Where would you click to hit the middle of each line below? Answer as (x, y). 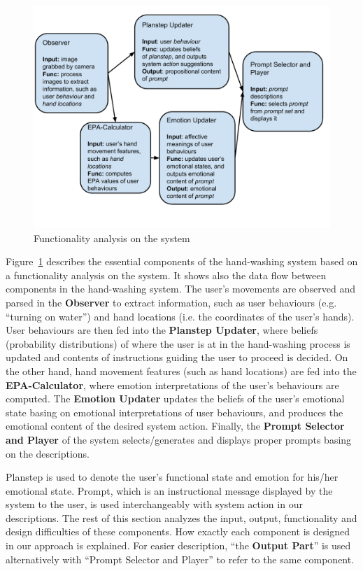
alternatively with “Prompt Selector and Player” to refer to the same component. (180, 559)
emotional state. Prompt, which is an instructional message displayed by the (169, 490)
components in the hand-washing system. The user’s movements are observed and (181, 289)
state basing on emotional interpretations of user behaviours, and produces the (175, 412)
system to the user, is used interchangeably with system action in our (154, 504)
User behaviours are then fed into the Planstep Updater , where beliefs (162, 330)
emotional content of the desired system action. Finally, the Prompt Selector (175, 426)
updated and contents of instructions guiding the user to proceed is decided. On (177, 357)
